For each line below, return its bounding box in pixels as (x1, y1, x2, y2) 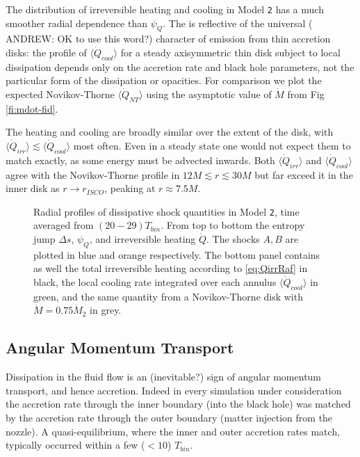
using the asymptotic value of (146, 87, 272, 102)
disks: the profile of (6, 45, 87, 60)
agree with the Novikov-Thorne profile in (6, 167, 180, 182)
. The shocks (206, 232, 260, 246)
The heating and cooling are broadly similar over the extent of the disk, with (6, 125, 334, 139)
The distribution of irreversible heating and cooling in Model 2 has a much (6, 2, 324, 16)
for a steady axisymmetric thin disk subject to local (120, 45, 341, 60)
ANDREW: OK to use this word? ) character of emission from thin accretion (6, 31, 331, 46)
